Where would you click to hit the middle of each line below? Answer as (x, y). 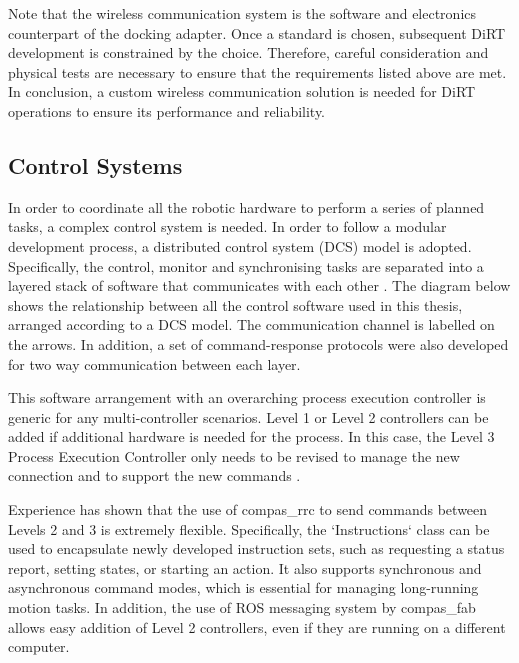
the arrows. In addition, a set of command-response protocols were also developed (258, 343)
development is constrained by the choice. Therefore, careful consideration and (248, 52)
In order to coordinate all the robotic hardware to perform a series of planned (246, 206)
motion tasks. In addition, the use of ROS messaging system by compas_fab (242, 607)
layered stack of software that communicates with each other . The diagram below (259, 285)
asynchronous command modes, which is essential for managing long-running (243, 587)
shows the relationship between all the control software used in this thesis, (235, 304)
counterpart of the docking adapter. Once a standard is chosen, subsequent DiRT (257, 32)
